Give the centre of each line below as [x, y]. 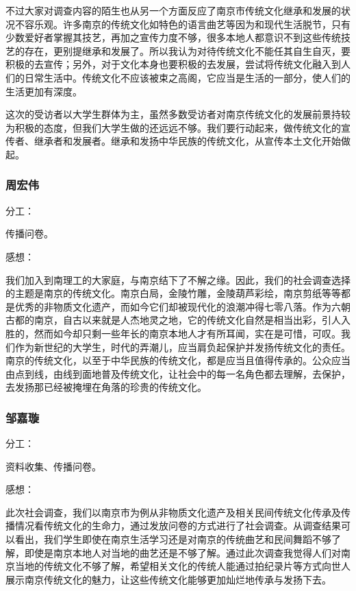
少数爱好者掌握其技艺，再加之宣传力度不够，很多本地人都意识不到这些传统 [173, 37]
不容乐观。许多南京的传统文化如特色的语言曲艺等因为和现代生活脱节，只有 [182, 24]
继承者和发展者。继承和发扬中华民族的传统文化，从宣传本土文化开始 [187, 141]
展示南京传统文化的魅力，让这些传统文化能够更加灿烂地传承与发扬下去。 [168, 579]
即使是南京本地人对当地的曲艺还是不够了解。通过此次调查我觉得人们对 [182, 552]
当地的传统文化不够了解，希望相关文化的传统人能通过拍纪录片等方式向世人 [182, 566]
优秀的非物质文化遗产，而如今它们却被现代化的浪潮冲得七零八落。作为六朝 [182, 306]
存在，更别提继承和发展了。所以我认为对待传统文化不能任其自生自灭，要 [187, 50]
